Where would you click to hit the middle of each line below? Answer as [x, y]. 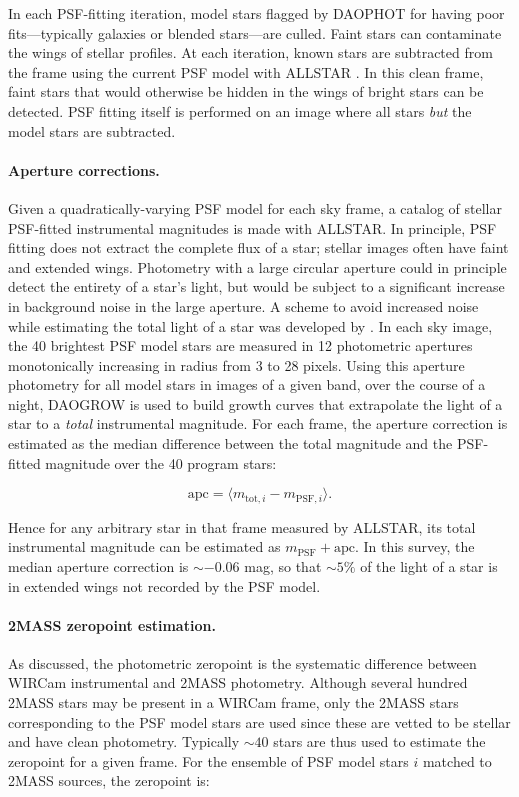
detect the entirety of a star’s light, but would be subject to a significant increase [256, 286]
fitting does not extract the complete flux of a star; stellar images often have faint [258, 247]
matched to [457, 760]
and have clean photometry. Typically [124, 741]
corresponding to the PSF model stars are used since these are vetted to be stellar [259, 721]
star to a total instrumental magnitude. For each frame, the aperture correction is [258, 423]
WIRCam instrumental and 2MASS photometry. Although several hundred [238, 682]
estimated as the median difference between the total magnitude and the [230, 443]
